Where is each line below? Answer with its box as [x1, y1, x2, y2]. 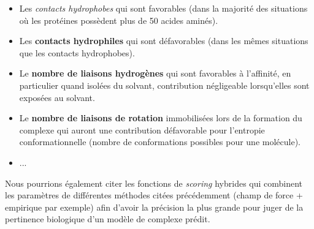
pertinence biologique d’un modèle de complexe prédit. [5, 212, 210, 225]
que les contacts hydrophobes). [19, 46, 135, 59]
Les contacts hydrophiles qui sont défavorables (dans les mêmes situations [19, 34, 308, 47]
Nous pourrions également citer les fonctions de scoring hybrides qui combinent [5, 176, 303, 189]
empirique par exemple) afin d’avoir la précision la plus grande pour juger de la [5, 200, 304, 213]
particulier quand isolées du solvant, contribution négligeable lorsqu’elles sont [19, 78, 310, 91]
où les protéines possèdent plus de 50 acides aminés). [19, 13, 218, 26]
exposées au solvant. [19, 91, 95, 103]
